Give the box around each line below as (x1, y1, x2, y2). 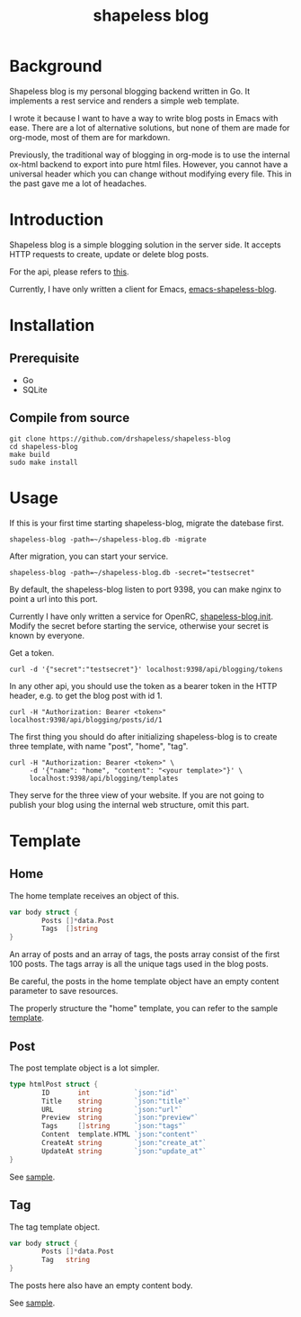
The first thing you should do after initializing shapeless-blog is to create (9, 730, 278, 742)
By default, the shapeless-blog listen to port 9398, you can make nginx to (9, 584, 281, 595)
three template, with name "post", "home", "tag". (9, 740, 189, 751)
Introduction (9, 210, 104, 230)
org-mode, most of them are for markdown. (9, 131, 171, 142)
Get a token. (9, 647, 55, 658)
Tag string (41, 1256, 91, 1265)
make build (9, 450, 50, 459)
